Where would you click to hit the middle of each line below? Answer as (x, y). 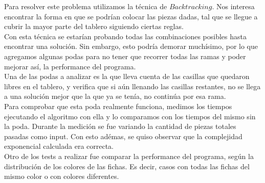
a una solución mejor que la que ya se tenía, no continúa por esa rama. (115, 96)
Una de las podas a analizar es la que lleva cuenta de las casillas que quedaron (127, 76)
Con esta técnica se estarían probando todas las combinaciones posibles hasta (126, 36)
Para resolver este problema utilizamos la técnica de (86, 6)
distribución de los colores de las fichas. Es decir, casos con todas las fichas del (127, 166)
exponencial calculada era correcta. (59, 146)
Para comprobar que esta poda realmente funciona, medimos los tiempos (118, 106)
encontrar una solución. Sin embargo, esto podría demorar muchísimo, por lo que (131, 46)
